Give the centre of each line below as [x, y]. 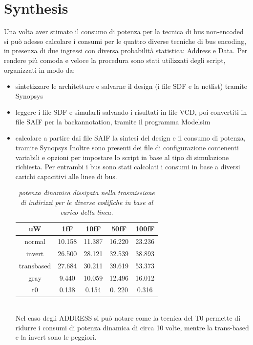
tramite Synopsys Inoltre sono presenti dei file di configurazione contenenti [127, 148]
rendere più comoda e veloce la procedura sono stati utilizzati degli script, [115, 60]
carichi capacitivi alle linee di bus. [66, 176]
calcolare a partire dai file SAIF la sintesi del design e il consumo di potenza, [130, 138]
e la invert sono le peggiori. [56, 337]
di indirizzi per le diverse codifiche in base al [87, 202]
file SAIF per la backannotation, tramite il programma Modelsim [113, 121]
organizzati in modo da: [40, 70]
